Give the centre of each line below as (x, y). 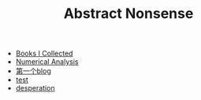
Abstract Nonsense (128, 14)
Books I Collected (44, 54)
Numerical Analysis (47, 62)
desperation (35, 88)
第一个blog (33, 71)
